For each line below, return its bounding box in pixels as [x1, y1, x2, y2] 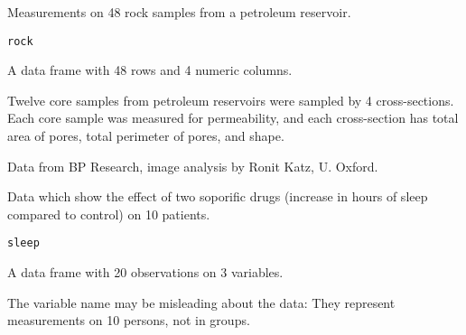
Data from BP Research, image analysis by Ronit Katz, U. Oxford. [7, 156, 378, 175]
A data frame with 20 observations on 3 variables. [7, 263, 284, 282]
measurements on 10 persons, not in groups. [7, 311, 250, 330]
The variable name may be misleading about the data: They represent [7, 293, 396, 312]
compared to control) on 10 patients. [7, 204, 210, 223]
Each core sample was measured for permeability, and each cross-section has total [7, 108, 459, 127]
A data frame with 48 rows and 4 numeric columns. [7, 60, 293, 79]
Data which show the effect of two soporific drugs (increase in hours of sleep [7, 187, 428, 206]
